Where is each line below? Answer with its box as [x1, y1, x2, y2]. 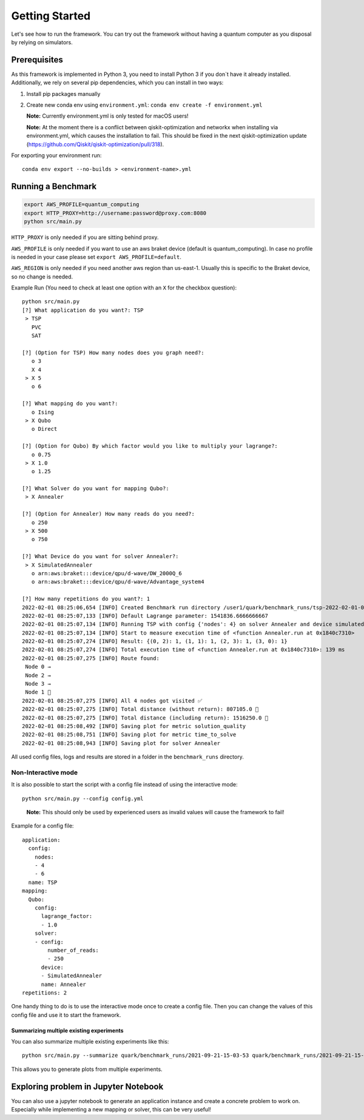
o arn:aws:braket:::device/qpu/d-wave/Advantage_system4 [31, 578, 204, 585]
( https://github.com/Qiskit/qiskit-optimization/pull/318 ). [26, 140, 164, 148]
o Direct [31, 425, 58, 433]
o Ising [31, 408, 55, 416]
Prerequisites [11, 55, 63, 65]
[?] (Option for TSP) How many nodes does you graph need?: [22, 349, 204, 356]
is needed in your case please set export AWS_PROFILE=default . [11, 253, 182, 260]
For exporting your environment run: [11, 152, 102, 159]
